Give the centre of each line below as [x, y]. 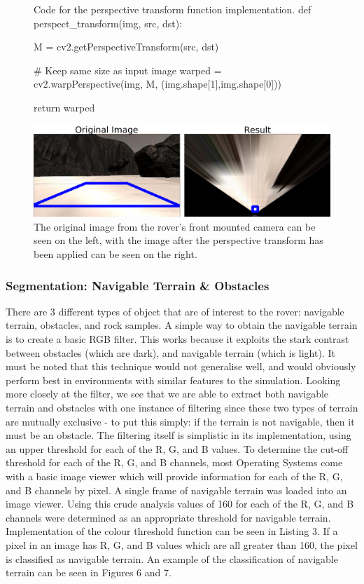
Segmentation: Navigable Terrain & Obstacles [138, 285]
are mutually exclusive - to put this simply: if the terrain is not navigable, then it [180, 421]
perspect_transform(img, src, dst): [108, 23]
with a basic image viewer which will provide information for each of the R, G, [174, 476]
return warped [64, 107]
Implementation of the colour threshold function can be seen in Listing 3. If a [172, 531]
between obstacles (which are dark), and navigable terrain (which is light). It [170, 352]
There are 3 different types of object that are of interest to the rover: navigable [175, 311]
